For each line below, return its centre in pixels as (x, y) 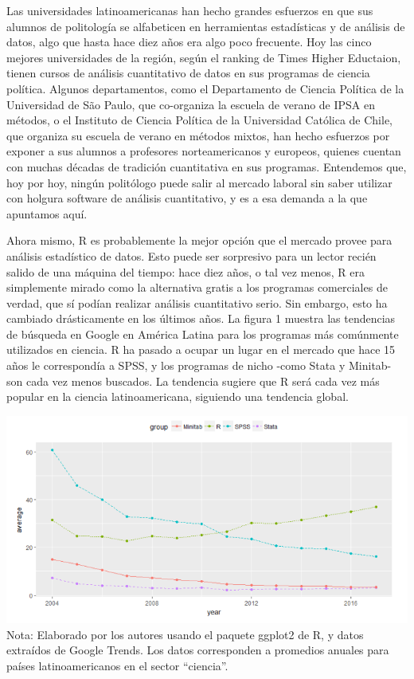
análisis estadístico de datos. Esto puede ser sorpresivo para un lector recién (191, 255)
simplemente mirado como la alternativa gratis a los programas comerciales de (197, 287)
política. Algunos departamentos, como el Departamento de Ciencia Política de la (205, 88)
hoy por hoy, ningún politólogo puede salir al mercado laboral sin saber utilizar (199, 182)
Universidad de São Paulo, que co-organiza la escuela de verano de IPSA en (191, 104)
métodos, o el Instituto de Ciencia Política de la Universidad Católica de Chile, (200, 120)
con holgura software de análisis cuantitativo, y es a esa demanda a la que (187, 198)
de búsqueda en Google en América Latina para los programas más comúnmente (203, 334)
